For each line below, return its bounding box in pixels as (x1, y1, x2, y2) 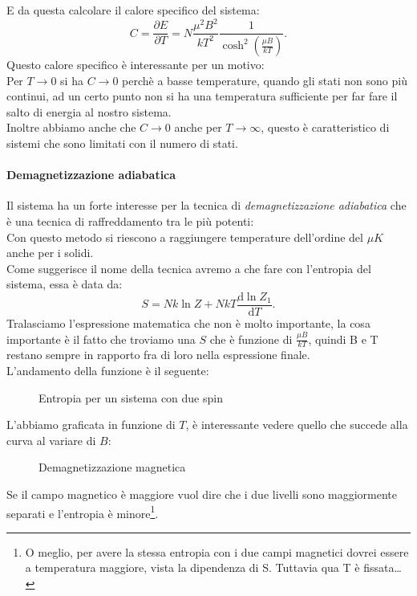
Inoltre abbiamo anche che (6, 119, 136, 136)
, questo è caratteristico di (261, 119, 390, 136)
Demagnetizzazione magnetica (38, 459, 186, 476)
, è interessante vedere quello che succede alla (185, 416, 408, 433)
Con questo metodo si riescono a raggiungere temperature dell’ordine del (6, 228, 363, 245)
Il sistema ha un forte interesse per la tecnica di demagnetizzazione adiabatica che (6, 197, 407, 214)
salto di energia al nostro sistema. (6, 103, 172, 120)
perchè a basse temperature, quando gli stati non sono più (122, 71, 407, 88)
